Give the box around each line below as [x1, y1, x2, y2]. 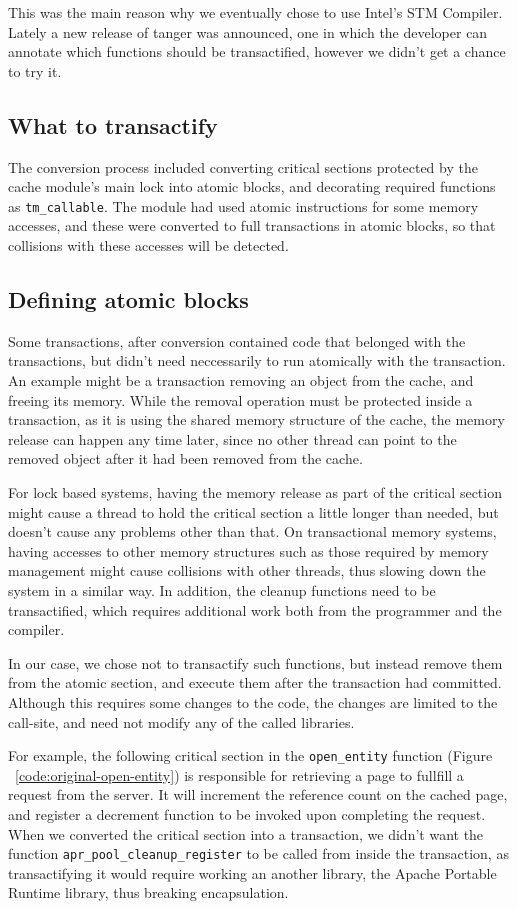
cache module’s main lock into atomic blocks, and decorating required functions [8, 176, 496, 197]
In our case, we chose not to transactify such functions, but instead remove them [8, 652, 503, 673]
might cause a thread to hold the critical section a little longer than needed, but [8, 501, 499, 522]
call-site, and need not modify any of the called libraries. [8, 711, 355, 732]
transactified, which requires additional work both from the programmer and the [8, 599, 502, 620]
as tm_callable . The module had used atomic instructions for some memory [8, 195, 479, 216]
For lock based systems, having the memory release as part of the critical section [8, 481, 502, 502]
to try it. [8, 60, 62, 81]
